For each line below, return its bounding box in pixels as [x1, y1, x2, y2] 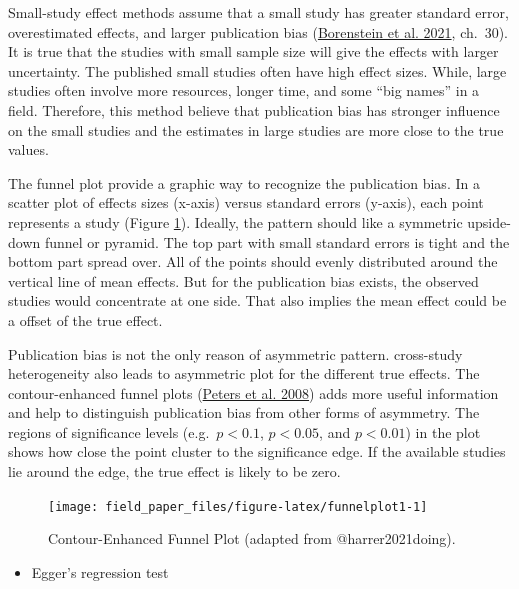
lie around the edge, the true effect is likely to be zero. [8, 461, 341, 482]
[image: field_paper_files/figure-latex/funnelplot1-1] [48, 499, 428, 514]
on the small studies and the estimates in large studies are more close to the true [8, 119, 504, 140]
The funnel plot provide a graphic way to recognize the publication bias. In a [8, 172, 480, 193]
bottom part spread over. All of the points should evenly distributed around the [8, 251, 498, 272]
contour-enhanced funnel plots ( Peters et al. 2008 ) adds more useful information [8, 382, 499, 403]
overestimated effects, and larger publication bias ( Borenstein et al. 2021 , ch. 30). [8, 21, 508, 42]
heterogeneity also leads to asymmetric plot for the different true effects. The [8, 363, 480, 384]
